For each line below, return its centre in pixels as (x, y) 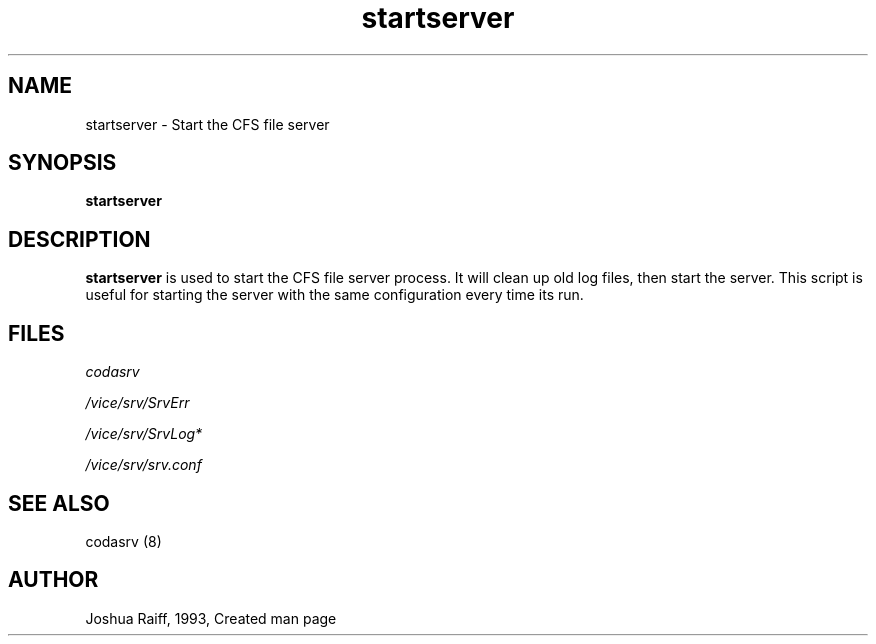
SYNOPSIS (62, 163)
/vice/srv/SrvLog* (144, 434)
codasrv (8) (123, 541)
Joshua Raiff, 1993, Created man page (211, 618)
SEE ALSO (59, 503)
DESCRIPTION (79, 239)
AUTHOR (53, 580)
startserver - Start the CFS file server (207, 124)
